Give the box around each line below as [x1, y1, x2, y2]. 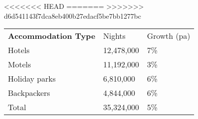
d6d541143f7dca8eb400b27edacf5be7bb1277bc [4, 10, 141, 21]
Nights [103, 30, 126, 42]
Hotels [8, 44, 30, 56]
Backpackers [8, 87, 50, 99]
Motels [8, 59, 31, 70]
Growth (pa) [147, 30, 191, 42]
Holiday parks [8, 73, 56, 85]
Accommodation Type [8, 30, 96, 42]
